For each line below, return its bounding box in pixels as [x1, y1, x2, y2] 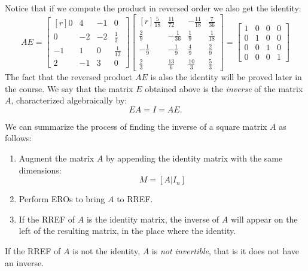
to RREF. [117, 193, 153, 205]
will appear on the [230, 212, 298, 225]
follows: [5, 132, 32, 144]
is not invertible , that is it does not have [151, 245, 300, 257]
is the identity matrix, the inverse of [86, 212, 219, 225]
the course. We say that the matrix [5, 82, 133, 95]
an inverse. [5, 256, 44, 269]
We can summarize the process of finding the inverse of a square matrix [5, 120, 267, 132]
